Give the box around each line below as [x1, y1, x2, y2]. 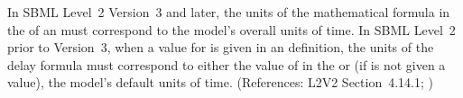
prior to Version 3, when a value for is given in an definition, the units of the [7, 38, 434, 57]
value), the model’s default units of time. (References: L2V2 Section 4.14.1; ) [7, 73, 433, 92]
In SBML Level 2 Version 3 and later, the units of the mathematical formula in [7, 3, 450, 21]
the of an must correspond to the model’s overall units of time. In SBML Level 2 [7, 20, 456, 39]
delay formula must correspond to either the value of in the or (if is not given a [7, 55, 446, 74]
